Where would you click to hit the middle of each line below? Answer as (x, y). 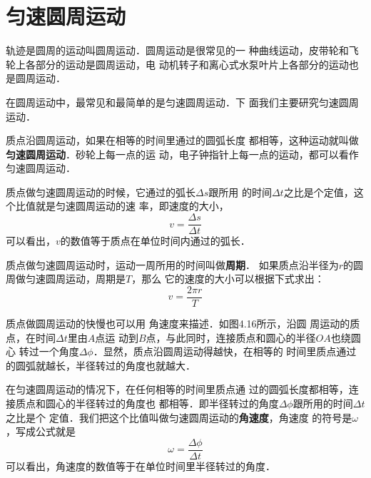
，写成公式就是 (41, 431)
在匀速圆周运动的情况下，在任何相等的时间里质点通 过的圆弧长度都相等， (177, 389)
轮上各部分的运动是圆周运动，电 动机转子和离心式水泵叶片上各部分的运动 (177, 64)
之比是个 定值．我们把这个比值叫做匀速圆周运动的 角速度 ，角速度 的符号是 (179, 417)
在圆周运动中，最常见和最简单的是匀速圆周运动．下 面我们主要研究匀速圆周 (182, 102)
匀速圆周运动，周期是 (75, 279)
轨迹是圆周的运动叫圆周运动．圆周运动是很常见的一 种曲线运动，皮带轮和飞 (182, 50)
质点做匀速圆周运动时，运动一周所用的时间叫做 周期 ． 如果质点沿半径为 (172, 264)
